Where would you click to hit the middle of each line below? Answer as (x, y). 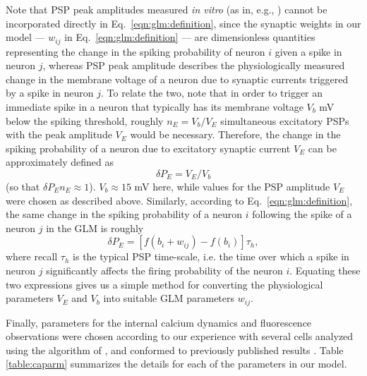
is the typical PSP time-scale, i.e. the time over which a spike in (211, 256)
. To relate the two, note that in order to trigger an (212, 93)
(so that (23, 186)
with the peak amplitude (59, 134)
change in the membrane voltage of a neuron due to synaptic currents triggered (177, 79)
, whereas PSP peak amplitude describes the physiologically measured (194, 65)
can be (322, 148)
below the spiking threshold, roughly (85, 120)
